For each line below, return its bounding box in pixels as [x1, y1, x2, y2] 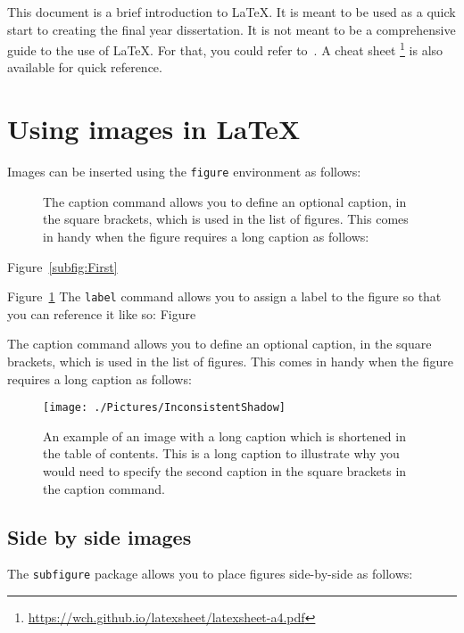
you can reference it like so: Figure [7, 304, 196, 323]
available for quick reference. [7, 58, 162, 77]
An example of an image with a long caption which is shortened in [43, 426, 406, 445]
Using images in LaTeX [7, 111, 301, 147]
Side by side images [7, 522, 192, 550]
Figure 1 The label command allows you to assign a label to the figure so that [7, 287, 442, 306]
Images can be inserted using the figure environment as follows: [7, 162, 361, 181]
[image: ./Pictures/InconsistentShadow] [43, 401, 286, 415]
